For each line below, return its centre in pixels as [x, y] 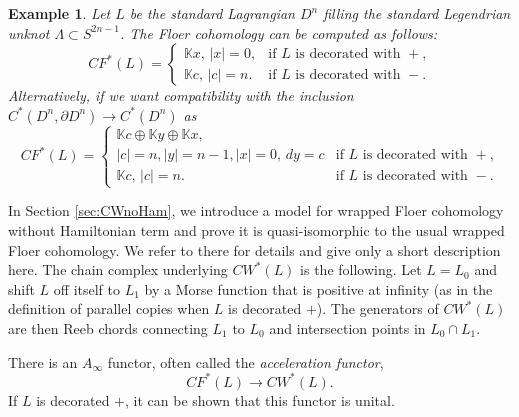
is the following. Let [361, 269]
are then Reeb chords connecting [108, 327]
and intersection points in [347, 327]
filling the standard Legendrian [417, 13]
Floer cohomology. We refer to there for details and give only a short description [254, 249]
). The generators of [377, 308]
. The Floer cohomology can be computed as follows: [279, 32]
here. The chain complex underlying [118, 269]
